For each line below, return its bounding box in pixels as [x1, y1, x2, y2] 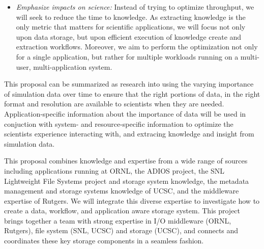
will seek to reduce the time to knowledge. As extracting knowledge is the [16, 11, 246, 22]
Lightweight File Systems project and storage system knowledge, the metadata [4, 175, 249, 186]
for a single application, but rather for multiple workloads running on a [16, 51, 239, 62]
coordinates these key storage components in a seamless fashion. [4, 235, 204, 246]
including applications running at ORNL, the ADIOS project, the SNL [4, 165, 225, 176]
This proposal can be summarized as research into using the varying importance [4, 78, 254, 89]
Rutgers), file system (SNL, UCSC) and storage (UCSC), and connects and [4, 225, 239, 236]
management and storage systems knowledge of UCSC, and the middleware [4, 185, 239, 196]
